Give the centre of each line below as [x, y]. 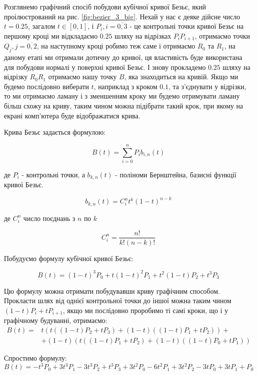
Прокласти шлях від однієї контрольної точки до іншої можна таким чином [118, 300]
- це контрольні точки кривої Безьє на [187, 26]
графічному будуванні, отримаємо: [56, 320]
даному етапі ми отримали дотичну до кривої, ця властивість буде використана [123, 57]
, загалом [42, 26]
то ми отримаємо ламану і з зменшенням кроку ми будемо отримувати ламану [122, 96]
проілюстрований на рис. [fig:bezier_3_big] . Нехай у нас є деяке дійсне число [122, 16]
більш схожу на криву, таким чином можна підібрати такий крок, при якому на [124, 106]
